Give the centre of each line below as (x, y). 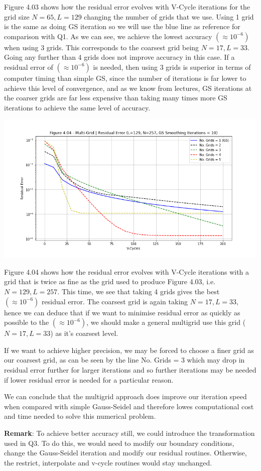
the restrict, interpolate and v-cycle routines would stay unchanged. (108, 462)
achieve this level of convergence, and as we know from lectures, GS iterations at (128, 88)
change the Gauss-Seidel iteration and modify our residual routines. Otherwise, (125, 453)
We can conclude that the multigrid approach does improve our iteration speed (125, 396)
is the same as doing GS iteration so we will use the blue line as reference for (122, 26)
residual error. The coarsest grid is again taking (115, 301)
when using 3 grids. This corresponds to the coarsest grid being (102, 47)
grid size (17, 16)
